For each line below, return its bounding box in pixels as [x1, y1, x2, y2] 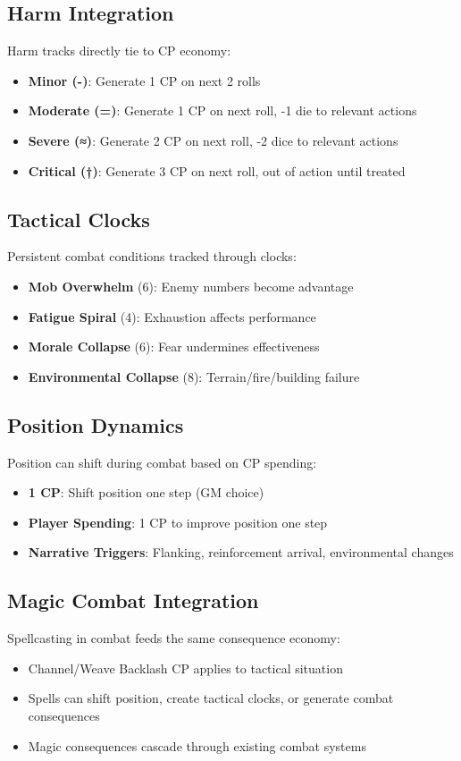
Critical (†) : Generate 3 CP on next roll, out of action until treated [28, 161, 406, 180]
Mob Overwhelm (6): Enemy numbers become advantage [28, 276, 354, 295]
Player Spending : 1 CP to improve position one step [28, 512, 328, 531]
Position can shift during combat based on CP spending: [7, 452, 317, 471]
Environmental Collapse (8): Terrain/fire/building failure [28, 367, 360, 385]
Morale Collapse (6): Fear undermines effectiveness [28, 337, 320, 356]
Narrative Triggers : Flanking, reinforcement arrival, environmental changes [28, 543, 454, 562]
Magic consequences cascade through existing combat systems [28, 736, 366, 755]
